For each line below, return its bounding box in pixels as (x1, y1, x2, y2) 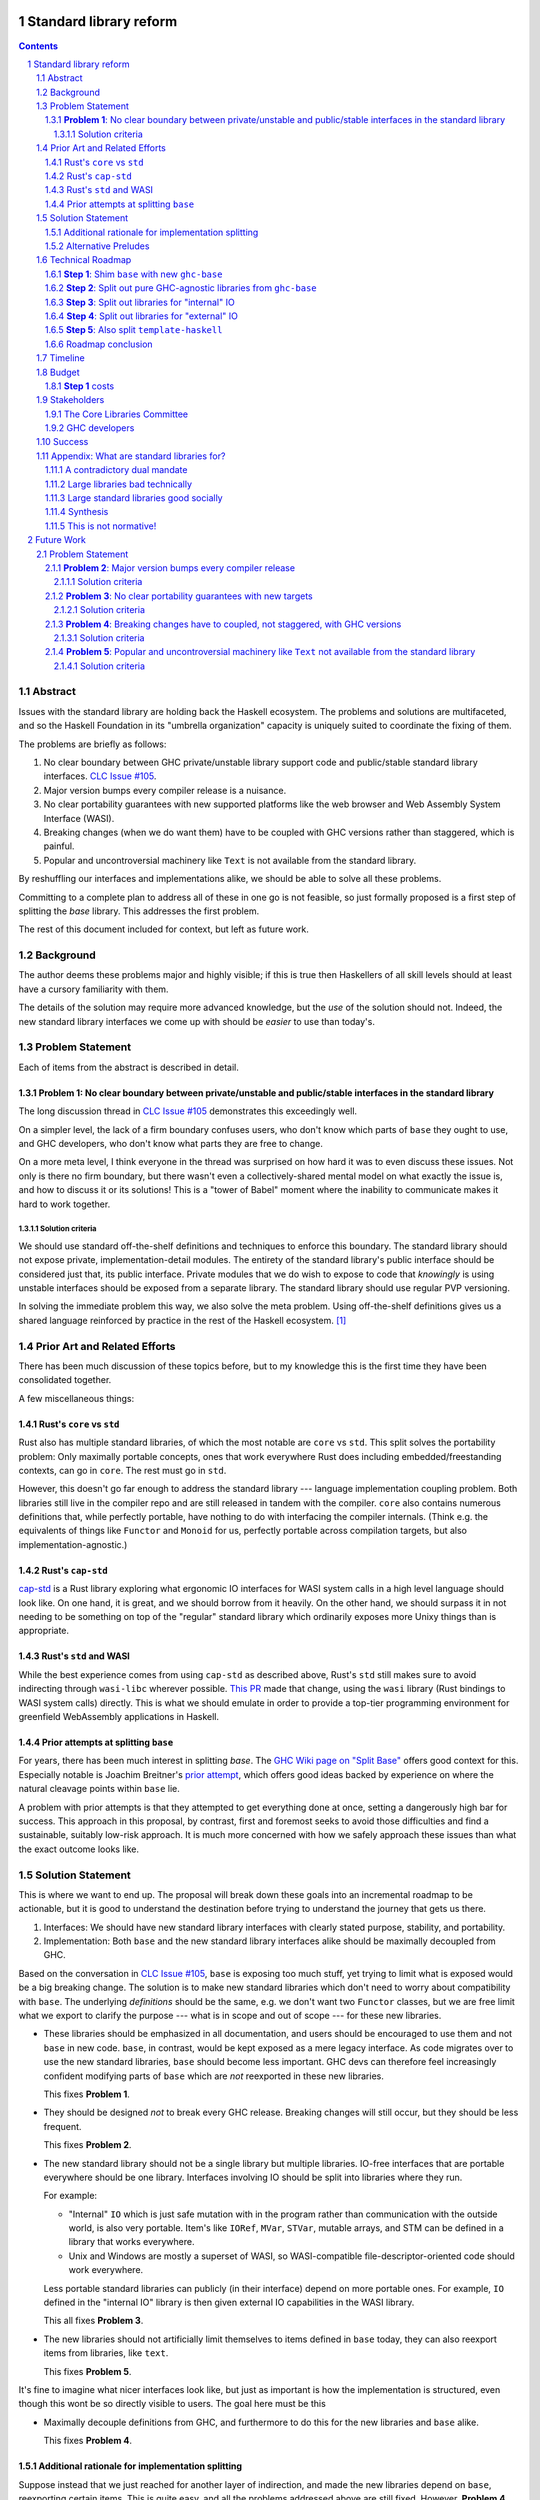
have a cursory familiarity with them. (18, 983, 169, 995)
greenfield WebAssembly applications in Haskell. (18, 1711, 220, 1722)
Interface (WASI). (43, 812, 115, 824)
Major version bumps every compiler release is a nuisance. (43, 784, 287, 796)
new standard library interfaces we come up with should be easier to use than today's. (18, 1015, 375, 1027)
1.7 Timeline (36, 352, 85, 364)
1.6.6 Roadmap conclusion (45, 338, 154, 350)
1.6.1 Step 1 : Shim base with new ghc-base (45, 268, 223, 280)
